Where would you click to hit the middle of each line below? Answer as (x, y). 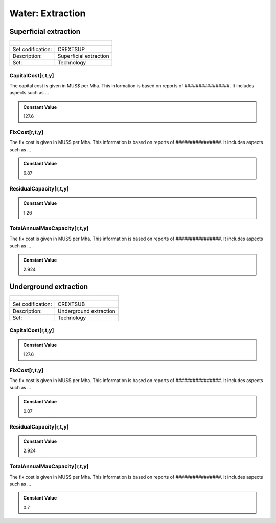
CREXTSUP (71, 50)
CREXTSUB (71, 304)
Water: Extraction (48, 13)
